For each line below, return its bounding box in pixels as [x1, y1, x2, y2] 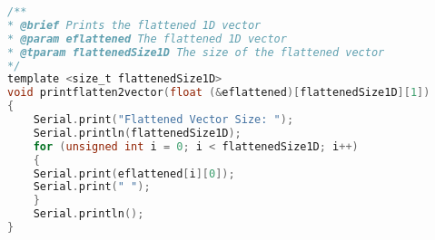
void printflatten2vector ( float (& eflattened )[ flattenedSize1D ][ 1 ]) [7, 86, 430, 100]
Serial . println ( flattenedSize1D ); [33, 126, 242, 139]
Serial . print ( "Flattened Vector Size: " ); [33, 113, 294, 126]
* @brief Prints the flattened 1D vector [7, 18, 262, 32]
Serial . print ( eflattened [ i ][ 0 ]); [33, 167, 235, 180]
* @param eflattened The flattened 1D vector [7, 32, 287, 45]
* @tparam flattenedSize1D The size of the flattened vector [7, 45, 385, 59]
